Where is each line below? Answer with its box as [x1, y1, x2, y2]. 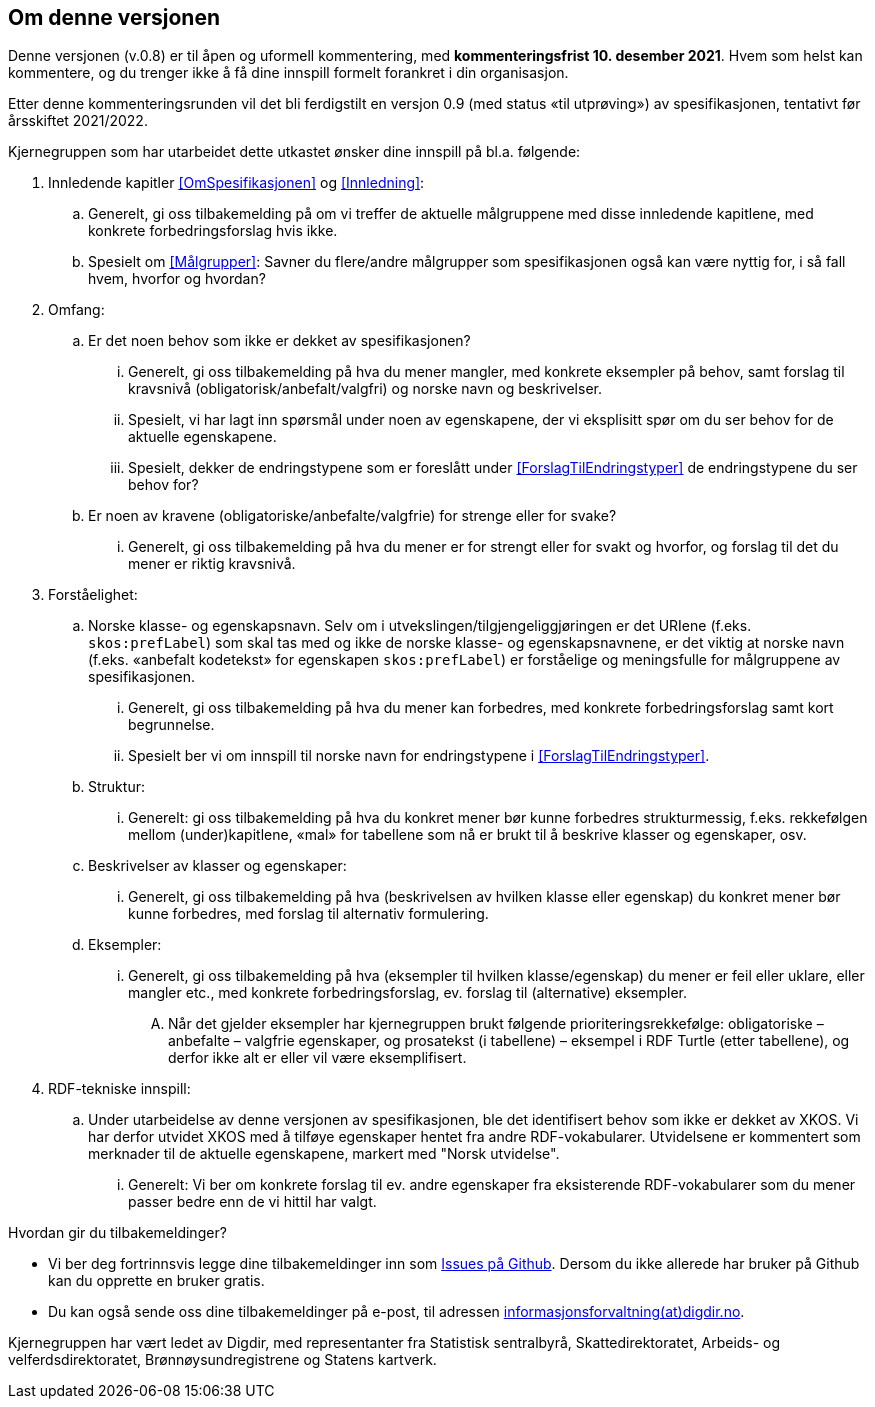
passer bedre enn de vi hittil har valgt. [128, 1193, 377, 1211]
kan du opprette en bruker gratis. [48, 1272, 265, 1290]
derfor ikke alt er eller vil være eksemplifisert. [168, 1049, 467, 1067]
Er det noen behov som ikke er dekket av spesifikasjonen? [88, 332, 471, 350]
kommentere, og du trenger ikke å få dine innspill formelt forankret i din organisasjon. [8, 64, 569, 82]
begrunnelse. [128, 716, 215, 734]
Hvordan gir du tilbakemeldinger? [8, 1224, 227, 1242]
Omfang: [48, 301, 105, 319]
